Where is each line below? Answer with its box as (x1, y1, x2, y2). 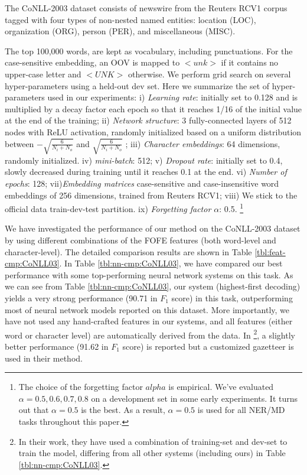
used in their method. (5, 352, 83, 364)
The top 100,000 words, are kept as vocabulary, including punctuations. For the (5, 44, 293, 57)
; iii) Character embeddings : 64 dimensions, (125, 137, 280, 149)
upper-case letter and (5, 67, 81, 80)
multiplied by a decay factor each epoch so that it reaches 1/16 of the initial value (5, 102, 302, 115)
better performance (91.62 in (5, 340, 109, 352)
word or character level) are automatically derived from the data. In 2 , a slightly (5, 327, 295, 341)
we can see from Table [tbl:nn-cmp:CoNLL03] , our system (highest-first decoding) (5, 280, 301, 292)
